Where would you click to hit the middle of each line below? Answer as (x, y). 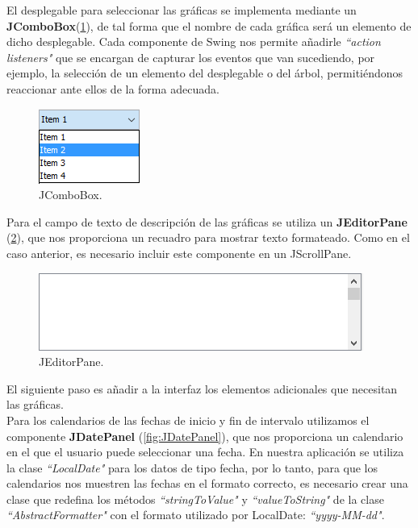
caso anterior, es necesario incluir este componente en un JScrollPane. (179, 253)
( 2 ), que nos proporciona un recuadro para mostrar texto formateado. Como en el (208, 237)
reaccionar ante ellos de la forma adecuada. (113, 88)
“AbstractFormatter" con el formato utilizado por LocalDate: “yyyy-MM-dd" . (196, 515)
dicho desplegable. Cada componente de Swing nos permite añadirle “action (194, 42)
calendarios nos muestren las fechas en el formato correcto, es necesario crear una (207, 483)
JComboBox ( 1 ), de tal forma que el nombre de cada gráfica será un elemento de (209, 25)
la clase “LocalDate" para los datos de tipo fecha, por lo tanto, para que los (192, 467)
